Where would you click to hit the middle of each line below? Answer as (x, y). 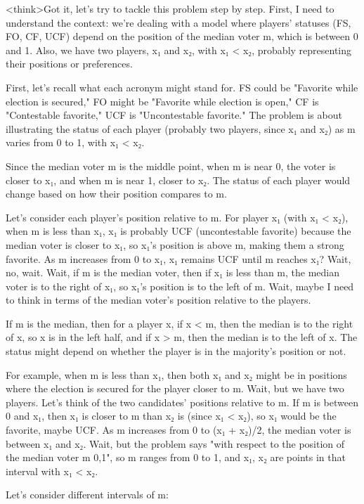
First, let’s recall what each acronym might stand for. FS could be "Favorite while (182, 87)
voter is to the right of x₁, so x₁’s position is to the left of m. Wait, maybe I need (180, 286)
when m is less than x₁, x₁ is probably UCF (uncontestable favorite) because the (178, 231)
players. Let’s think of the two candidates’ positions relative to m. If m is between (182, 402)
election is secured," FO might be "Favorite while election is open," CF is (162, 101)
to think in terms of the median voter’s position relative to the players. (158, 300)
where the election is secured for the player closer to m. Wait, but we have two (175, 388)
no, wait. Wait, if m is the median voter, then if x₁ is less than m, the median (173, 272)
